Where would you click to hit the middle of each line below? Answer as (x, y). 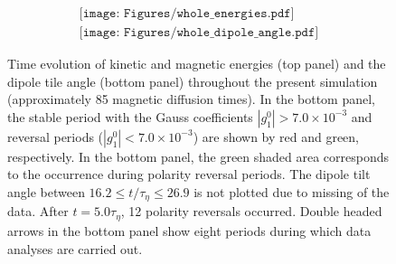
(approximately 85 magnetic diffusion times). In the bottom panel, (191, 99)
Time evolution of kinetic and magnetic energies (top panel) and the (197, 64)
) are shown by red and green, (276, 136)
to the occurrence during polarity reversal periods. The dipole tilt (189, 174)
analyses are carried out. (75, 248)
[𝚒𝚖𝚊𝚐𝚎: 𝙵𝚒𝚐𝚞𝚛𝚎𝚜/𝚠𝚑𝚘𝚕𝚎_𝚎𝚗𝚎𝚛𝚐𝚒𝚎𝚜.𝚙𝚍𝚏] (187, 14)
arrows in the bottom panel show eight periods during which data (189, 230)
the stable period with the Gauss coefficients (130, 116)
